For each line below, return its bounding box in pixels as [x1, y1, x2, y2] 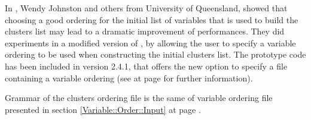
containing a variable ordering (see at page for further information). [5, 71, 253, 84]
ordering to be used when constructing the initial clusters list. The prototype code [5, 48, 306, 61]
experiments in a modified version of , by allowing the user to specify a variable [5, 36, 296, 49]
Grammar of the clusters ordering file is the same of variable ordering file [5, 91, 273, 104]
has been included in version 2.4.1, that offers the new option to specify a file [5, 59, 288, 72]
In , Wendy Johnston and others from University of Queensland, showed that [5, 2, 288, 14]
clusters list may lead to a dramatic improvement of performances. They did [5, 25, 285, 37]
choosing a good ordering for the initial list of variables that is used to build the [5, 13, 298, 26]
